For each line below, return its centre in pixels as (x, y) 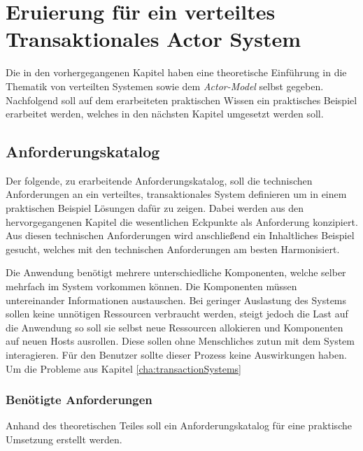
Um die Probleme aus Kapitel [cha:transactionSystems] (123, 368)
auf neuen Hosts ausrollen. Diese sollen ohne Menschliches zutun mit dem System (180, 341)
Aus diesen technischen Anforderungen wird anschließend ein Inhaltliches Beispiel (180, 235)
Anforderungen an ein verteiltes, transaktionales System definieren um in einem (176, 194)
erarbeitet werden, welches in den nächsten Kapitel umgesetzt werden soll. (165, 114)
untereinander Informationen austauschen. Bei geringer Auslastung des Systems (176, 300)
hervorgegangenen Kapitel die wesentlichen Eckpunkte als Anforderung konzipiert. (182, 221)
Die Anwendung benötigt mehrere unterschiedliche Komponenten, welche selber (176, 272)
